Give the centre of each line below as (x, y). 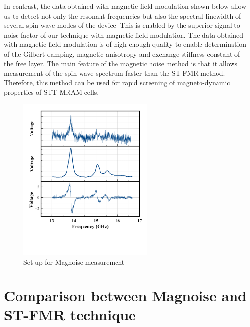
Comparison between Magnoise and (125, 295)
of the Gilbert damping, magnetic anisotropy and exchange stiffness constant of (122, 53)
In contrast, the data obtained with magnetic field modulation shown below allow (125, 6)
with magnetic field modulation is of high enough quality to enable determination (125, 44)
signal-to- (229, 25)
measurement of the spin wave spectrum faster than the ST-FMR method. (115, 73)
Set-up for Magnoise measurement (74, 261)
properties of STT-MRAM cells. (51, 92)
